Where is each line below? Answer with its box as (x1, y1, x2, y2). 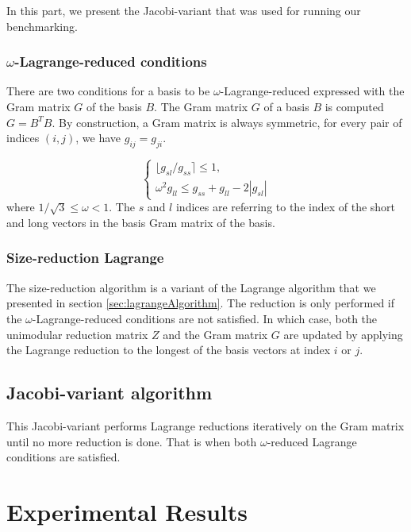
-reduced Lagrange (267, 433, 357, 449)
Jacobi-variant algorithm (6, 380, 213, 405)
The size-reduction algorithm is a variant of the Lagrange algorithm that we (6, 279, 376, 295)
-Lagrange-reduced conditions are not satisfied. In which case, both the (32, 310, 378, 326)
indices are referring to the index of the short (175, 199, 396, 215)
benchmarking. (6, 17, 78, 34)
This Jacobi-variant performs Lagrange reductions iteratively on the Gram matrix (6, 417, 405, 434)
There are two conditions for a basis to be (6, 83, 210, 99)
